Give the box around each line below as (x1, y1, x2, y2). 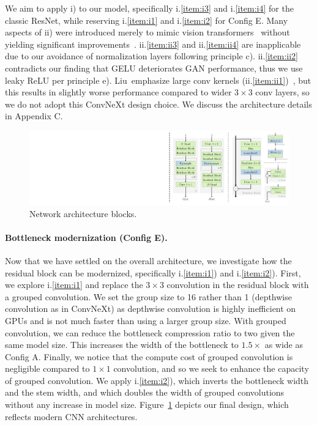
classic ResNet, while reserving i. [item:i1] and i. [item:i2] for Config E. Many (5, 13, 288, 26)
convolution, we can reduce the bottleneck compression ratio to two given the (5, 326, 295, 339)
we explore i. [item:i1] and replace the (5, 278, 143, 291)
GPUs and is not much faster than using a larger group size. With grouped (5, 314, 286, 327)
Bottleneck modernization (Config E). (5, 231, 168, 243)
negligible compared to (5, 362, 90, 375)
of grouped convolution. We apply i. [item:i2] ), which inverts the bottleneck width (5, 374, 309, 386)
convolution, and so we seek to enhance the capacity (113, 362, 309, 375)
